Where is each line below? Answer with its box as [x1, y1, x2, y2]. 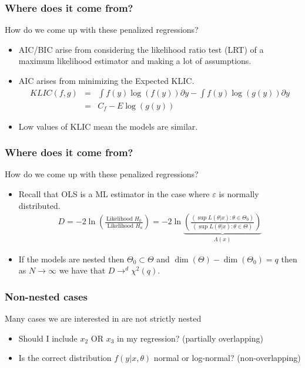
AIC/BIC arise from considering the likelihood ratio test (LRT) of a [18, 43, 264, 55]
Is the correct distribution [18, 352, 112, 364]
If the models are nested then [18, 252, 125, 265]
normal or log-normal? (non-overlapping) [153, 352, 301, 364]
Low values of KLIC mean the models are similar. [18, 120, 198, 132]
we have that [59, 264, 106, 276]
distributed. [18, 199, 61, 211]
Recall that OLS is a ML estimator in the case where [18, 188, 210, 200]
